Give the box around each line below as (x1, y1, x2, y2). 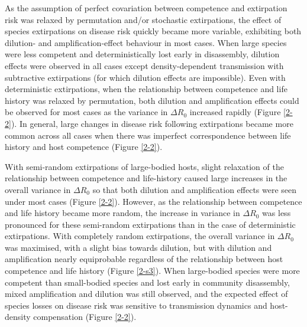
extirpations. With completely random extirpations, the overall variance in (5, 230, 275, 242)
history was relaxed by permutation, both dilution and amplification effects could (5, 94, 299, 106)
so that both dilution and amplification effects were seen (92, 183, 297, 195)
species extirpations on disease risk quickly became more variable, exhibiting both (5, 25, 302, 37)
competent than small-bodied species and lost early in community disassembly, (5, 276, 290, 288)
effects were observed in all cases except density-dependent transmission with (5, 59, 284, 71)
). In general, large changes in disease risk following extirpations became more (11, 117, 293, 129)
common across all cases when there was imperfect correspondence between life (5, 129, 291, 141)
